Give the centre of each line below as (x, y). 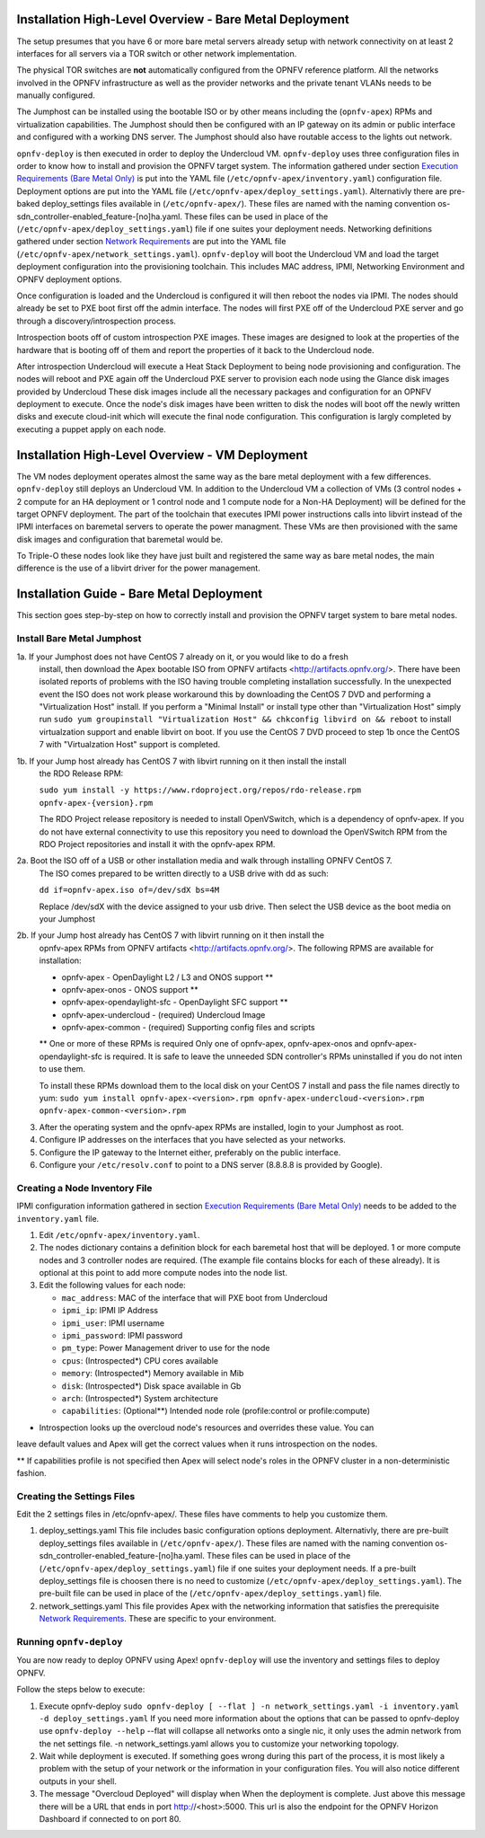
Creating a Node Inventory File (84, 1188)
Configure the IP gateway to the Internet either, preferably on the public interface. (190, 1152)
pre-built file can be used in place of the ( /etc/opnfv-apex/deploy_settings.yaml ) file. (210, 1594)
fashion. (31, 1472)
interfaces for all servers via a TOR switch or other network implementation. (157, 53)
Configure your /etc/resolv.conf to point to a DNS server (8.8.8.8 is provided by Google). (211, 1164)
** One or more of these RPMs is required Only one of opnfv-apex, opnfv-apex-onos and (204, 1044)
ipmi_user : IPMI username (113, 1323)
